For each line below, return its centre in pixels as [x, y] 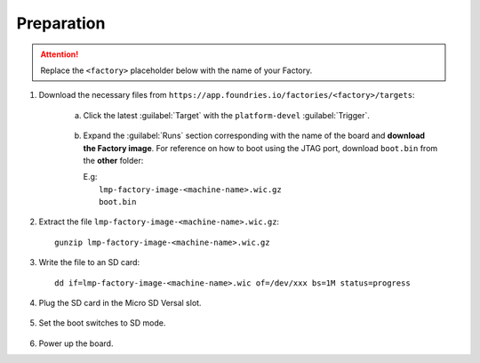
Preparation [61, 23]
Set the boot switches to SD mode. [102, 323]
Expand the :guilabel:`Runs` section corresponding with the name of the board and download [254, 136]
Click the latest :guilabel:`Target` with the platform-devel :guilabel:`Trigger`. [227, 115]
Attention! [60, 54]
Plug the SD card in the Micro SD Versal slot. [120, 303]
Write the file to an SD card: [89, 262]
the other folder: [113, 160]
